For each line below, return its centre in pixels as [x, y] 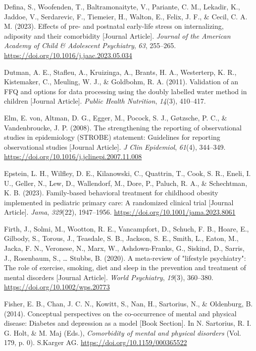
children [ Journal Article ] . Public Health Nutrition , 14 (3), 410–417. [105, 101]
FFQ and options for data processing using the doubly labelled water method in [126, 91]
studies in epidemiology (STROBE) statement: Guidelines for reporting [112, 137]
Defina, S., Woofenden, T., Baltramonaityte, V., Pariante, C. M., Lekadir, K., [122, 6]
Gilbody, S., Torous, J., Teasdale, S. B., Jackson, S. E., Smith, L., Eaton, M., [121, 238]
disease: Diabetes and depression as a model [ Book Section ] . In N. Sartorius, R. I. [128, 323]
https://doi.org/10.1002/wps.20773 [57, 287]
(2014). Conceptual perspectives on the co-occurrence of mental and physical [120, 313]
